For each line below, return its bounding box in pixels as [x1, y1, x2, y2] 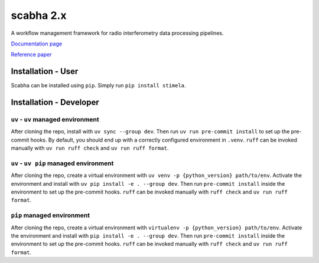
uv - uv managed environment [11, 116, 100, 124]
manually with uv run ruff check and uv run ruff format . [11, 144, 169, 152]
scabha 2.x [11, 9, 67, 22]
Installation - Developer [11, 97, 100, 107]
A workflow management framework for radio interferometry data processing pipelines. [11, 29, 224, 37]
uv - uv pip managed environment [11, 159, 114, 167]
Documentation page [11, 40, 62, 47]
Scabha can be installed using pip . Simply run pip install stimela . [11, 82, 186, 89]
